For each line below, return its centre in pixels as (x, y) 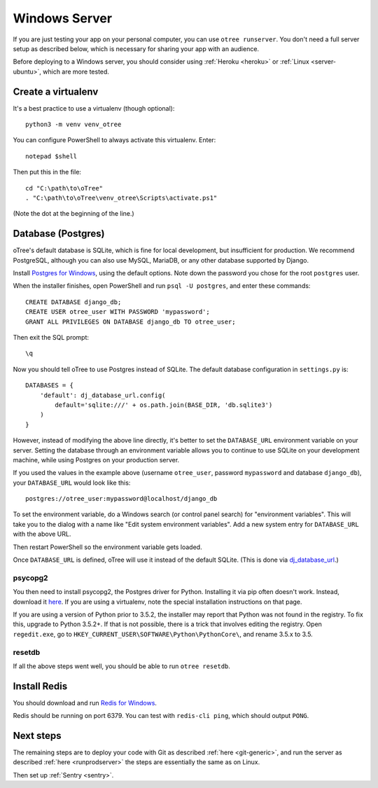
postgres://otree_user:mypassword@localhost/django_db (121, 499)
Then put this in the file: (47, 172)
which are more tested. (76, 71)
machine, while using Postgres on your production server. (96, 459)
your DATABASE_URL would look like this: (72, 483)
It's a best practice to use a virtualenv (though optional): (94, 108)
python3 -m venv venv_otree (73, 125)
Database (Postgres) (59, 234)
